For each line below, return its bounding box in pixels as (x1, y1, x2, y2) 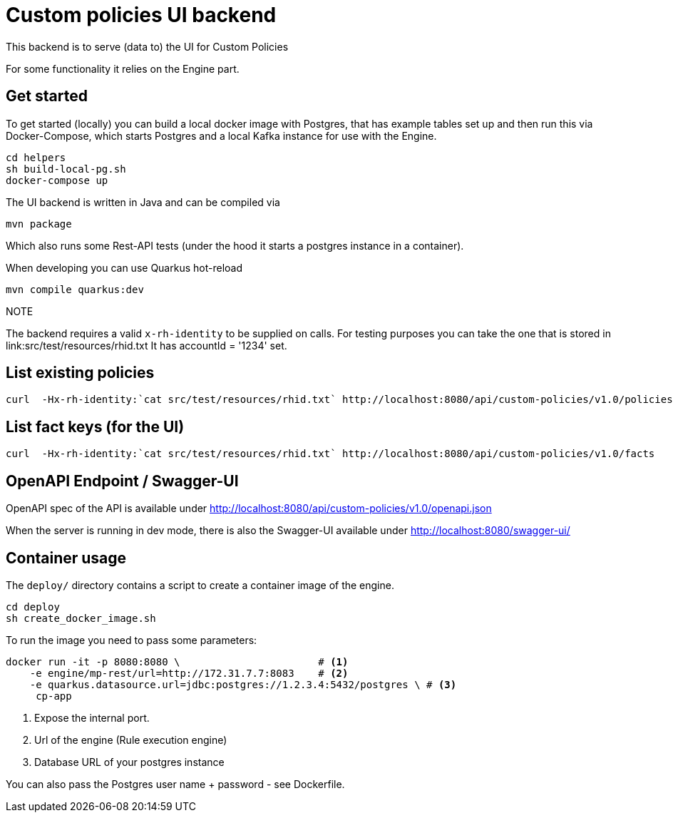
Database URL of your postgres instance (34, 755, 225, 768)
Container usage (6, 548, 127, 567)
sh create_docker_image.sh (6, 612, 156, 624)
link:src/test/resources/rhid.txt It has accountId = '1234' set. (6, 339, 287, 352)
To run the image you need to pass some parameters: (6, 633, 257, 646)
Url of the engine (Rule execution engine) (34, 733, 227, 746)
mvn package (6, 218, 72, 230)
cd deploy (6, 600, 60, 613)
